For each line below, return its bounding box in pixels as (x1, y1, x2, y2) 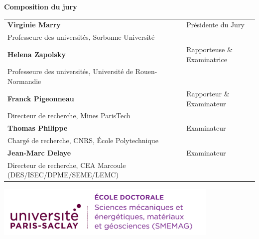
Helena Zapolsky (7, 49, 66, 59)
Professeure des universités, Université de (7, 66, 133, 77)
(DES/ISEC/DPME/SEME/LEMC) (7, 169, 119, 180)
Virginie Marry (7, 19, 61, 30)
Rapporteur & (186, 88, 230, 98)
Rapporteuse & (186, 44, 233, 55)
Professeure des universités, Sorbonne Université (7, 32, 155, 42)
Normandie (7, 76, 41, 86)
